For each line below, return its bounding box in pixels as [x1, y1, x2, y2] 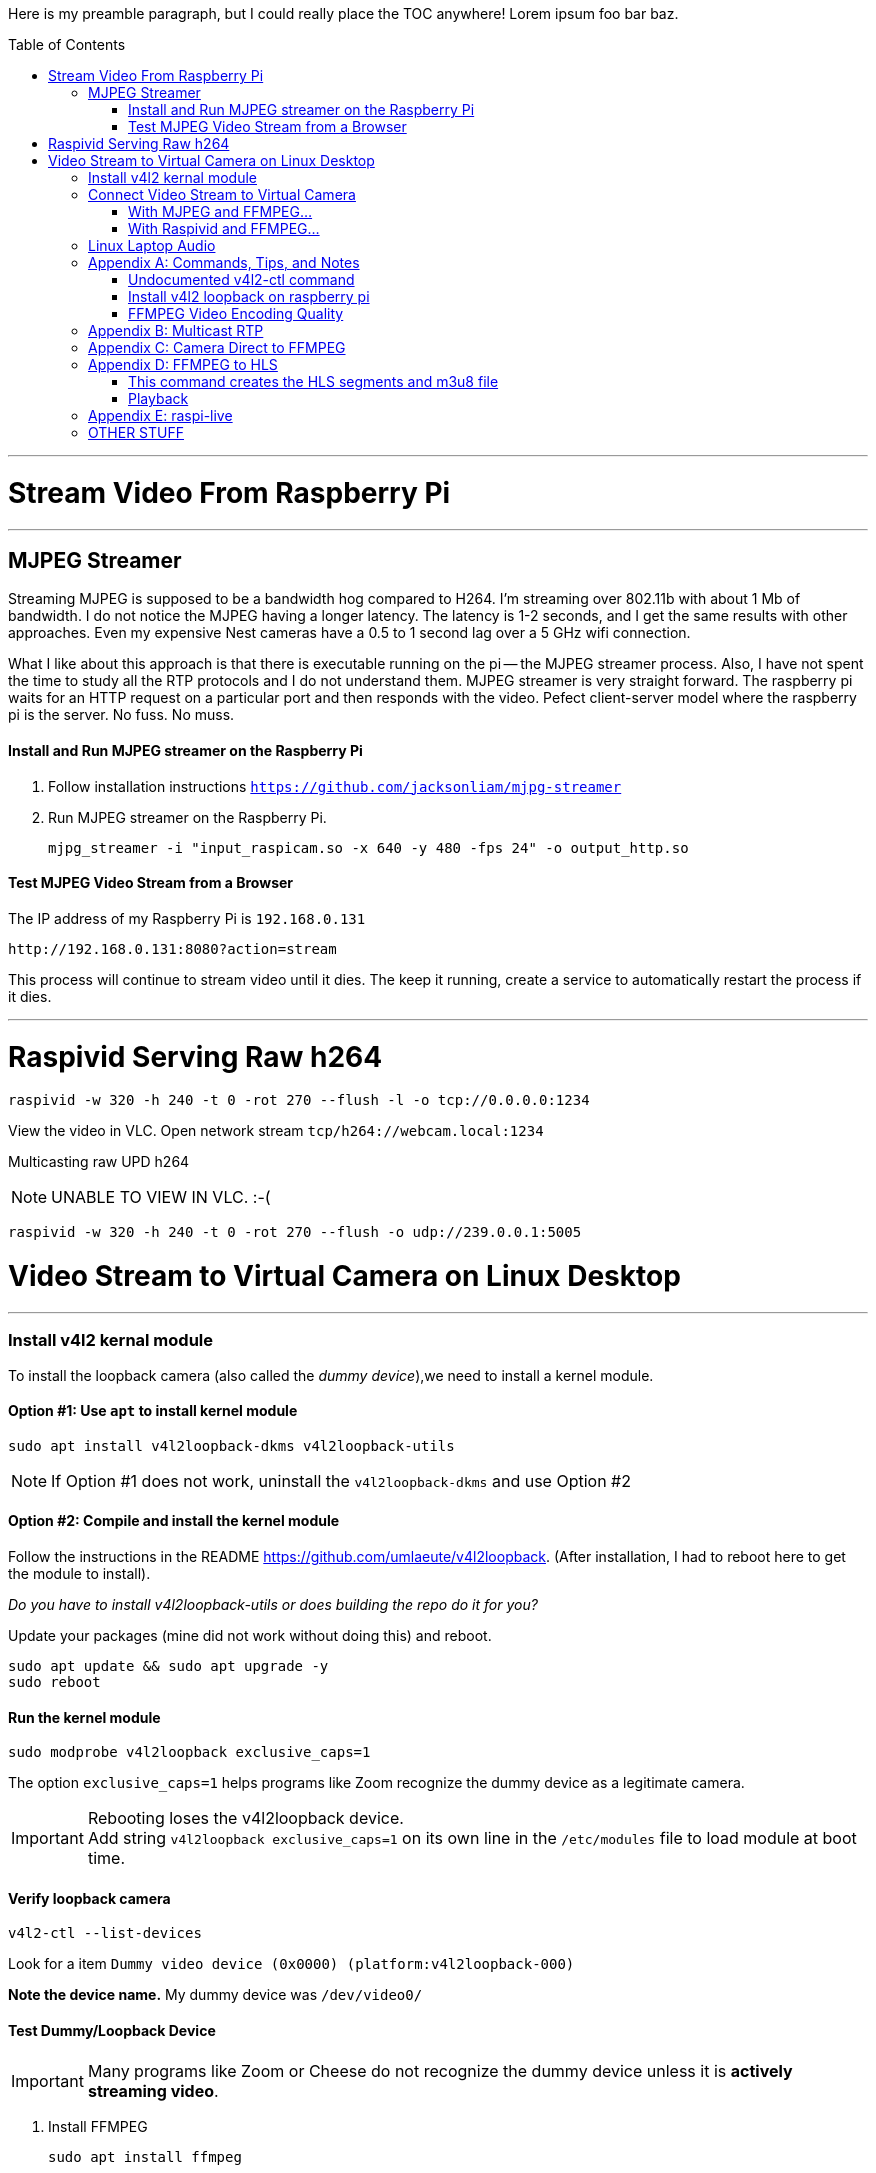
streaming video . [87, 2080, 219, 2101]
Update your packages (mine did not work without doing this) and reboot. [8, 1626, 492, 1644]
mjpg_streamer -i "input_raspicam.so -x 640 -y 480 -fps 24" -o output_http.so [48, 839, 689, 856]
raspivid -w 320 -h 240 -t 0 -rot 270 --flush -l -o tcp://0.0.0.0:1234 [8, 1092, 590, 1109]
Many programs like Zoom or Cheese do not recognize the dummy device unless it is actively [87, 2060, 793, 2081]
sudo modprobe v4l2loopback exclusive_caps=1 [8, 1744, 371, 1761]
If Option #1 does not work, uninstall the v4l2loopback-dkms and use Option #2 [51, 1470, 631, 1491]
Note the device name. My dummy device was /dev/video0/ [8, 1986, 423, 2004]
